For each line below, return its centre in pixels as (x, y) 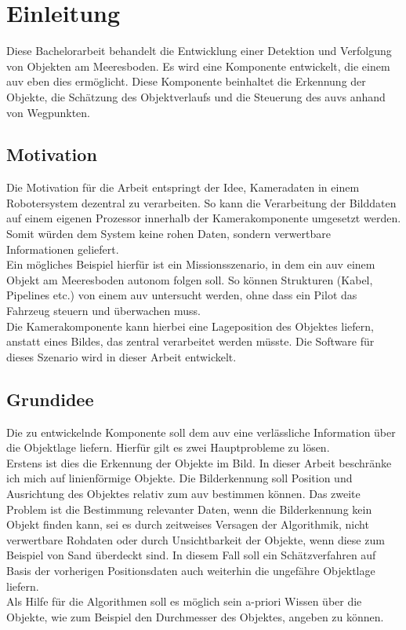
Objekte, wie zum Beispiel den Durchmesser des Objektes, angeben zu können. (195, 616)
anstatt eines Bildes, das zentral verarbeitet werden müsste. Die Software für (190, 341)
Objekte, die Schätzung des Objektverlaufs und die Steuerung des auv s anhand (196, 96)
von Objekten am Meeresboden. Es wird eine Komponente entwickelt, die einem (198, 66)
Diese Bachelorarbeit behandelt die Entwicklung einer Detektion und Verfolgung (199, 51)
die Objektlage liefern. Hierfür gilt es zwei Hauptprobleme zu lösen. (168, 447)
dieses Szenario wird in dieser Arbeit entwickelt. (121, 356)
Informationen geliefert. (63, 249)
